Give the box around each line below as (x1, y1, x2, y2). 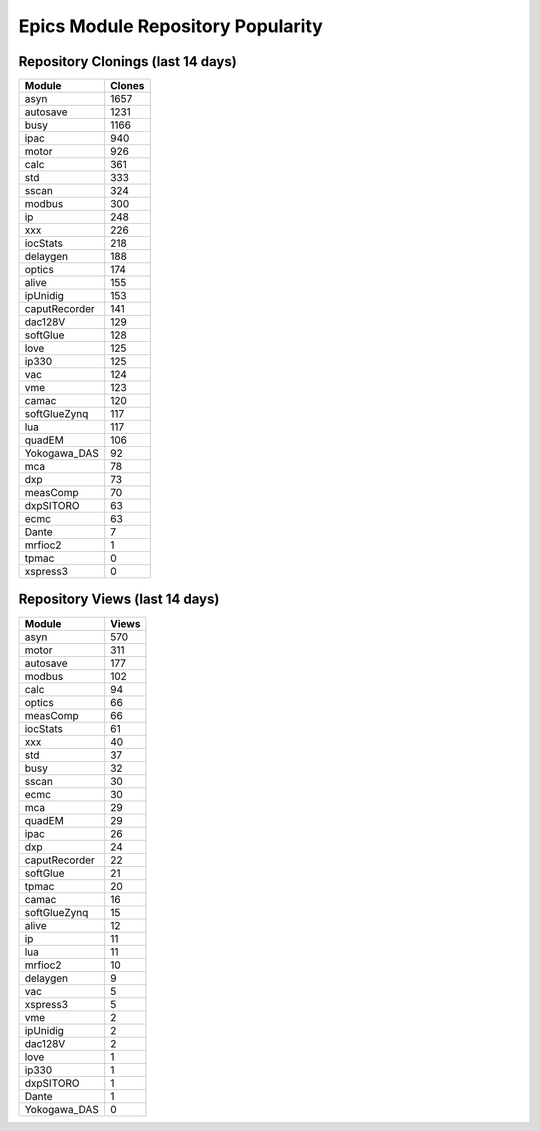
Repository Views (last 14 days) (18, 591, 220, 608)
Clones (110, 79, 145, 93)
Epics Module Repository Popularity (18, 15, 324, 37)
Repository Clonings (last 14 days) (18, 53, 237, 70)
